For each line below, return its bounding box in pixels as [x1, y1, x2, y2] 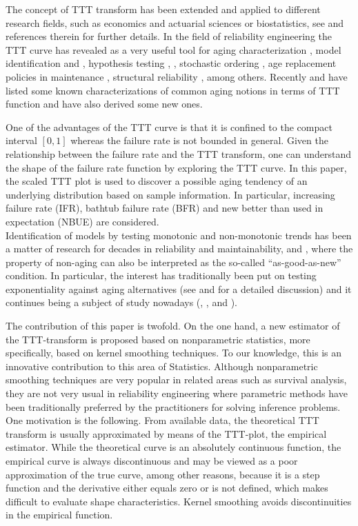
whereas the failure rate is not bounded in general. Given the [70, 133, 328, 148]
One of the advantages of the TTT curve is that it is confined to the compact [6, 119, 332, 134]
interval [6, 133, 37, 148]
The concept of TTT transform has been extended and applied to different [6, 2, 321, 16]
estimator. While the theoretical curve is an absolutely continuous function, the [6, 440, 341, 454]
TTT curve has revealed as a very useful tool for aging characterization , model [6, 42, 341, 57]
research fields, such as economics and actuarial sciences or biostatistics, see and [6, 15, 344, 30]
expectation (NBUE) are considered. [6, 214, 159, 228]
